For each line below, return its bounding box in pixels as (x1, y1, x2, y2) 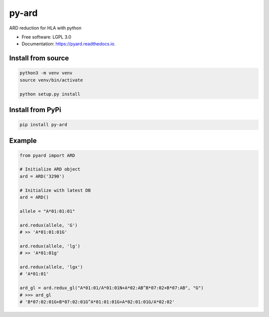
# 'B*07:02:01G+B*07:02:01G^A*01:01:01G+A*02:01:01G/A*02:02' (19, 299, 175, 305)
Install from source (9, 54, 69, 62)
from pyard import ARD (19, 153, 75, 158)
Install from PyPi (9, 105, 62, 114)
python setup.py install (19, 91, 81, 97)
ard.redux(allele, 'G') (19, 222, 78, 228)
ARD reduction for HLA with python (9, 25, 82, 31)
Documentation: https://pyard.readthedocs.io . (21, 41, 116, 47)
